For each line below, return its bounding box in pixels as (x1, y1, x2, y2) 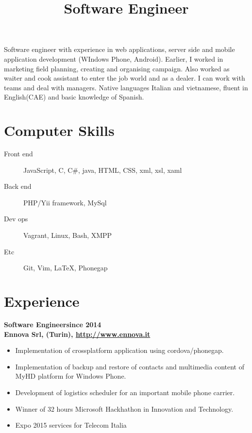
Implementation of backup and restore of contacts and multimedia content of (15, 361, 244, 371)
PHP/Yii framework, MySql (23, 197, 107, 207)
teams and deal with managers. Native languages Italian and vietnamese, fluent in (4, 82, 248, 92)
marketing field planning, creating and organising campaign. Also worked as (4, 63, 230, 73)
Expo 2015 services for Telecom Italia (15, 420, 127, 430)
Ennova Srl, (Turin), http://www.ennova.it (4, 329, 151, 339)
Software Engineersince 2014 (4, 319, 101, 329)
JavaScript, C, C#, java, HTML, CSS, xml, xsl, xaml (23, 165, 182, 175)
